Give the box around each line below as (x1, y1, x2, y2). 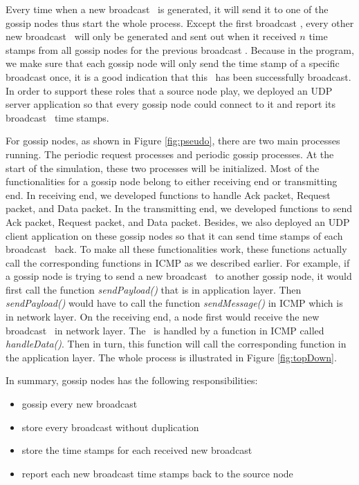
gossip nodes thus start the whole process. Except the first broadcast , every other (6, 15, 354, 30)
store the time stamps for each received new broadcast (21, 443, 252, 457)
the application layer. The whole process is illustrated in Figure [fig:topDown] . (6, 350, 337, 364)
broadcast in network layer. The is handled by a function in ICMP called (6, 323, 324, 337)
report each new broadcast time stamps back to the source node (21, 466, 293, 480)
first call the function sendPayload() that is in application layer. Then (6, 282, 302, 296)
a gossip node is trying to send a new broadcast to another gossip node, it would (6, 269, 352, 283)
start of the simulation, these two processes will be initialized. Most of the (6, 160, 320, 175)
